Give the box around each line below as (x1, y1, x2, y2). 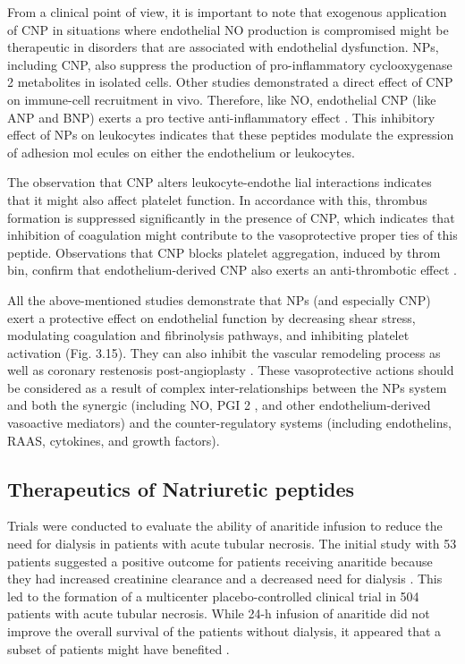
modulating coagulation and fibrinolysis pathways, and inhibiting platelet (7, 326, 410, 345)
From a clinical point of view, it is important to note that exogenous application (7, 3, 447, 21)
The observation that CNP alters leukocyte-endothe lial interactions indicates (7, 173, 432, 192)
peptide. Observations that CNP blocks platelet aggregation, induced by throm (7, 243, 441, 261)
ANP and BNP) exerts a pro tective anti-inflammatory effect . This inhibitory (7, 107, 435, 126)
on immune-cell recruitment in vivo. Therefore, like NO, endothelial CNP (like (7, 89, 436, 108)
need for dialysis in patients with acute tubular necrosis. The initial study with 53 (7, 534, 457, 553)
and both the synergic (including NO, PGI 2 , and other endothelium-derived (7, 396, 431, 414)
